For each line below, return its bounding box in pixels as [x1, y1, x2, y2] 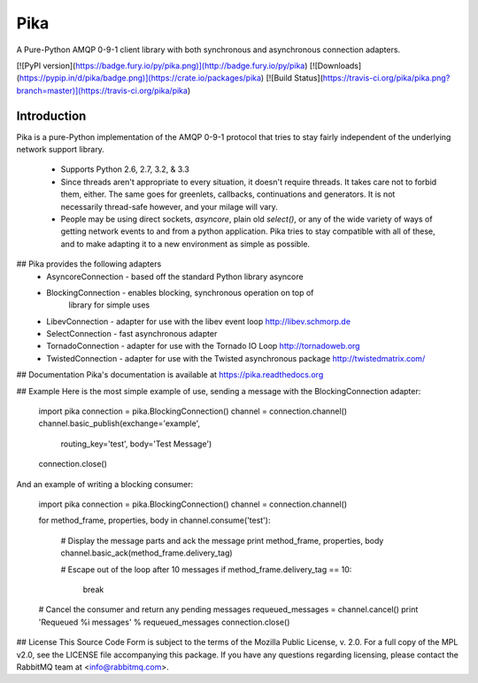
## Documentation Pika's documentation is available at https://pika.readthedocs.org [16, 369, 324, 380]
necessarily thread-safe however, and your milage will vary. [60, 201, 278, 212]
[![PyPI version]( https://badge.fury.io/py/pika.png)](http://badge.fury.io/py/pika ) [16, 60, 308, 71]
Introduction [16, 108, 87, 123]
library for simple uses [68, 299, 150, 310]
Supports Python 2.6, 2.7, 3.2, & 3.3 [60, 164, 189, 175]
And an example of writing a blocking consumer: [16, 478, 194, 489]
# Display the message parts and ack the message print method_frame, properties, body [60, 535, 384, 546]
